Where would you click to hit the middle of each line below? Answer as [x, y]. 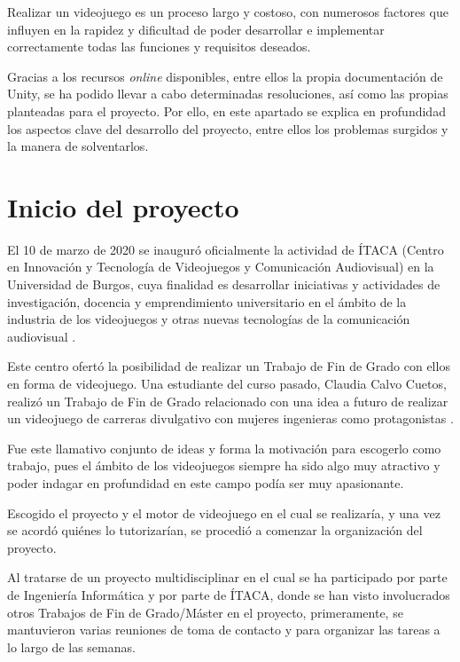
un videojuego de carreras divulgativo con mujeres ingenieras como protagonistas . [230, 418]
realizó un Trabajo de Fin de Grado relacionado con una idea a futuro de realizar [228, 401]
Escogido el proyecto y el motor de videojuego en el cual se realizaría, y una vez [224, 512]
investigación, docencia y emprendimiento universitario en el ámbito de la [207, 301]
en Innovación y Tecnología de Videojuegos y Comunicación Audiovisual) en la [221, 267]
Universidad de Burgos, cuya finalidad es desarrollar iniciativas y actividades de [224, 284]
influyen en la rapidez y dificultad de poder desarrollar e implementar [196, 29]
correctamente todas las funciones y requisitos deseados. [159, 47]
